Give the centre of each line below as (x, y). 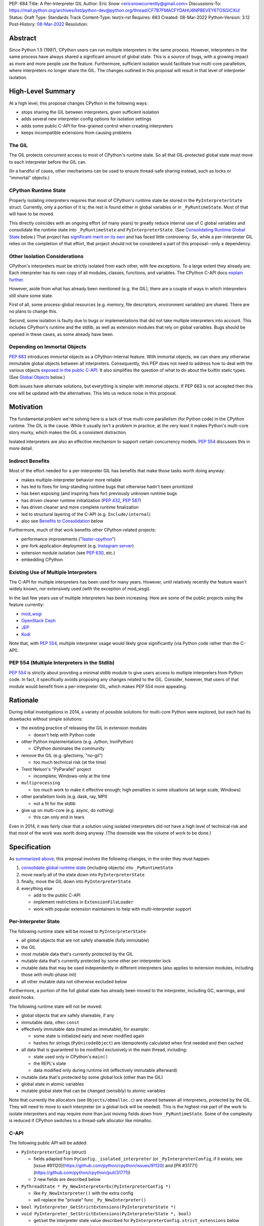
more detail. (21, 448)
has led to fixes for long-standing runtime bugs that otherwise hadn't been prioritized (107, 487)
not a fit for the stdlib (55, 803)
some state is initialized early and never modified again (89, 1036)
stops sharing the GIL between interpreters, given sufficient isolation (90, 112)
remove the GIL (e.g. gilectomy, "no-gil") (62, 755)
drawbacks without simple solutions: (46, 719)
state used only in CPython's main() (71, 1056)
